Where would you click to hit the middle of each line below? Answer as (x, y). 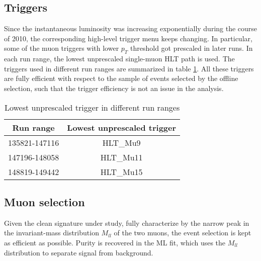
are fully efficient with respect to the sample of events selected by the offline (121, 78)
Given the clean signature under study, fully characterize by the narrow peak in (127, 223)
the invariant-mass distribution (52, 233)
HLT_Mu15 (121, 171)
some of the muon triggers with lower (62, 48)
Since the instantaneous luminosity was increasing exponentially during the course (131, 28)
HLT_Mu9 (121, 142)
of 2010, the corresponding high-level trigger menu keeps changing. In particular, (128, 38)
